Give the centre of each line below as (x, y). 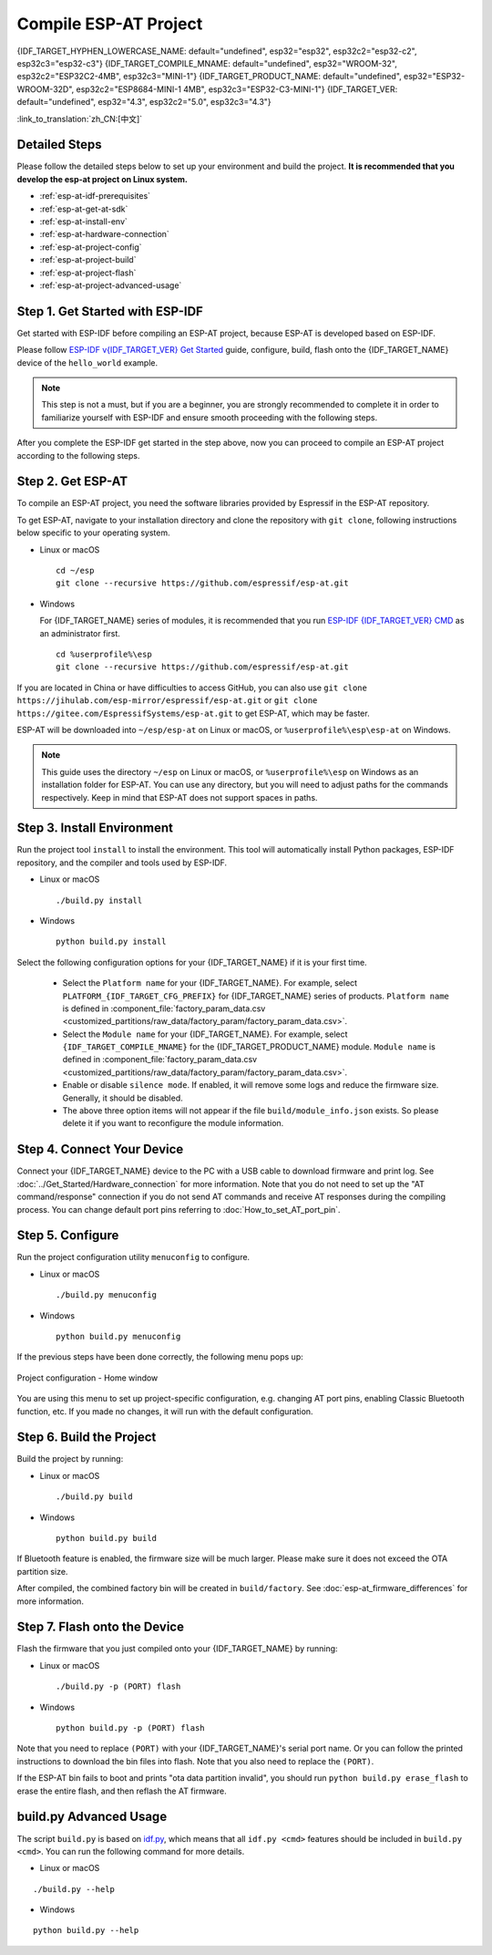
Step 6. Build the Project (87, 1438)
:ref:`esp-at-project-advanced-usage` (111, 285)
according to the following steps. (78, 455)
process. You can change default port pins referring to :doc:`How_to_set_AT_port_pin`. (179, 1209)
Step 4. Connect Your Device (100, 1149)
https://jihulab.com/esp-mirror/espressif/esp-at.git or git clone (167, 700)
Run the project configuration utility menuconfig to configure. (133, 1257)
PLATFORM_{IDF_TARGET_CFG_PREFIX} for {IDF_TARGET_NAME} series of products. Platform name (256, 996)
